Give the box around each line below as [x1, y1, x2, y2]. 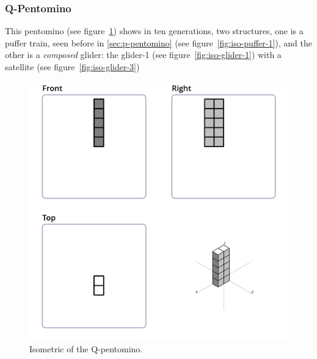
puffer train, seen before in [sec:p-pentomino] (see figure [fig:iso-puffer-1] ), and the [5, 36, 313, 49]
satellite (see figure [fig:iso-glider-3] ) [5, 60, 140, 73]
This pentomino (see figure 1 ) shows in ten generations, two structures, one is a [5, 24, 304, 37]
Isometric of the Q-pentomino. [29, 343, 143, 355]
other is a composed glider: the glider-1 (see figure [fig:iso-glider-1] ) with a [5, 48, 282, 61]
